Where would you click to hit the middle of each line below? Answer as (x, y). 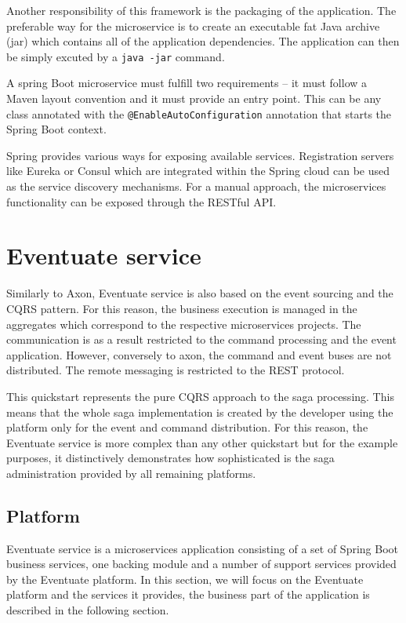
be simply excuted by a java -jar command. (116, 56)
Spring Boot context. (56, 129)
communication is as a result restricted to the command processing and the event (201, 339)
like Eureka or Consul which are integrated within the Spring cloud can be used (198, 171)
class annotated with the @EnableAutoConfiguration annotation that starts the (199, 113)
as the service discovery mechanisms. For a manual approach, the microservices (196, 186)
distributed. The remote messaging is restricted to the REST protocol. (176, 370)
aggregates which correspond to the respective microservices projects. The (184, 324)
